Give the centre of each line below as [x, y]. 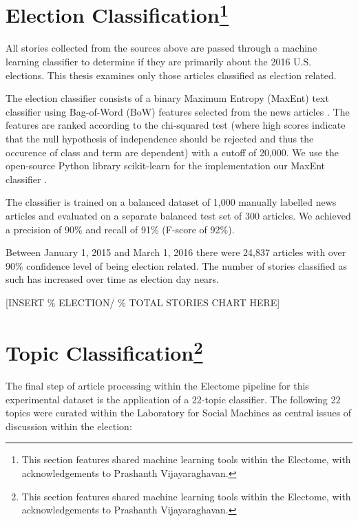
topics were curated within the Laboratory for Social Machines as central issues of [179, 413]
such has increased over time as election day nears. [113, 279]
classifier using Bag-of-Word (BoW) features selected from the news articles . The [178, 111]
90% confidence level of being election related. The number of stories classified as [176, 265]
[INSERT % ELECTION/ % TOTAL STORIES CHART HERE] [143, 302]
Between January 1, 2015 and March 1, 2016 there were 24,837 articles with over [176, 252]
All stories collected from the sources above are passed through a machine [161, 48]
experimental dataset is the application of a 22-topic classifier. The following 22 [173, 399]
